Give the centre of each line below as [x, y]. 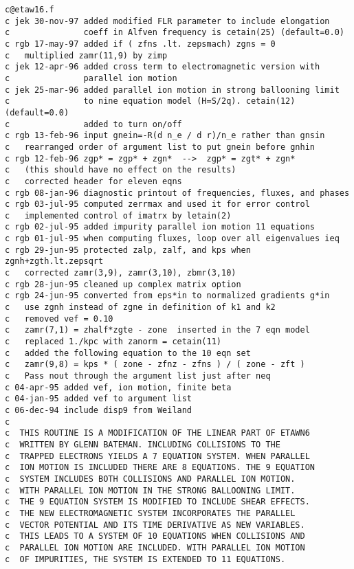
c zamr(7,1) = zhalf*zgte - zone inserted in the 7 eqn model [157, 330]
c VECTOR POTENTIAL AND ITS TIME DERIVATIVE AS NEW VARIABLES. [155, 525]
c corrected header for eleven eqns [93, 181]
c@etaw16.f [30, 10]
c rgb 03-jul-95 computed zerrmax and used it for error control [157, 204]
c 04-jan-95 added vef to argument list [99, 399]
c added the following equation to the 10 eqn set [128, 353]
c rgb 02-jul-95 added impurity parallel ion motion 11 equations [160, 227]
